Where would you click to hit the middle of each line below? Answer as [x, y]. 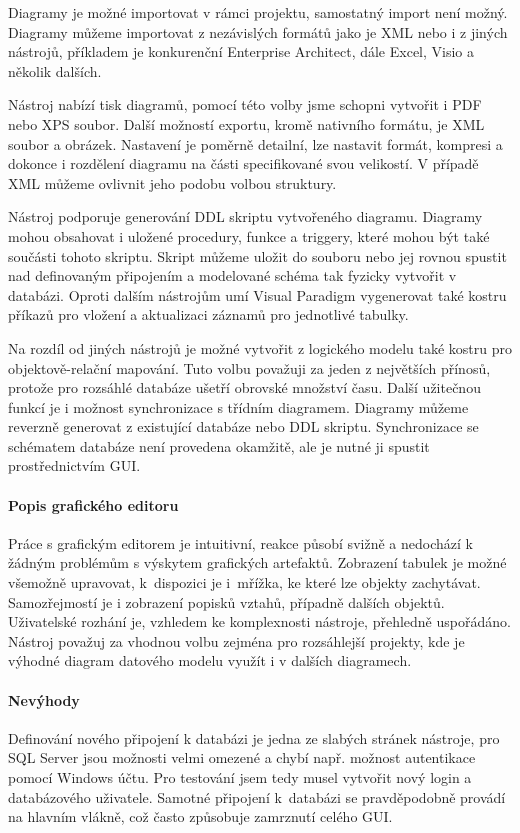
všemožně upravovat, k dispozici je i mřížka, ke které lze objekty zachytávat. [244, 582]
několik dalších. [55, 70]
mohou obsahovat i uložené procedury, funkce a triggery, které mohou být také [249, 235]
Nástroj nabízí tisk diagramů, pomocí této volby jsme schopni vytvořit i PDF [245, 104]
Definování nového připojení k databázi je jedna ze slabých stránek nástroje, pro [254, 737]
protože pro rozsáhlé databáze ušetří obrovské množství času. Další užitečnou [244, 387]
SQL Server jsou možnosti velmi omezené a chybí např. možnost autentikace [242, 757]
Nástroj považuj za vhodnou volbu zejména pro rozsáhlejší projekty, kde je [236, 640]
